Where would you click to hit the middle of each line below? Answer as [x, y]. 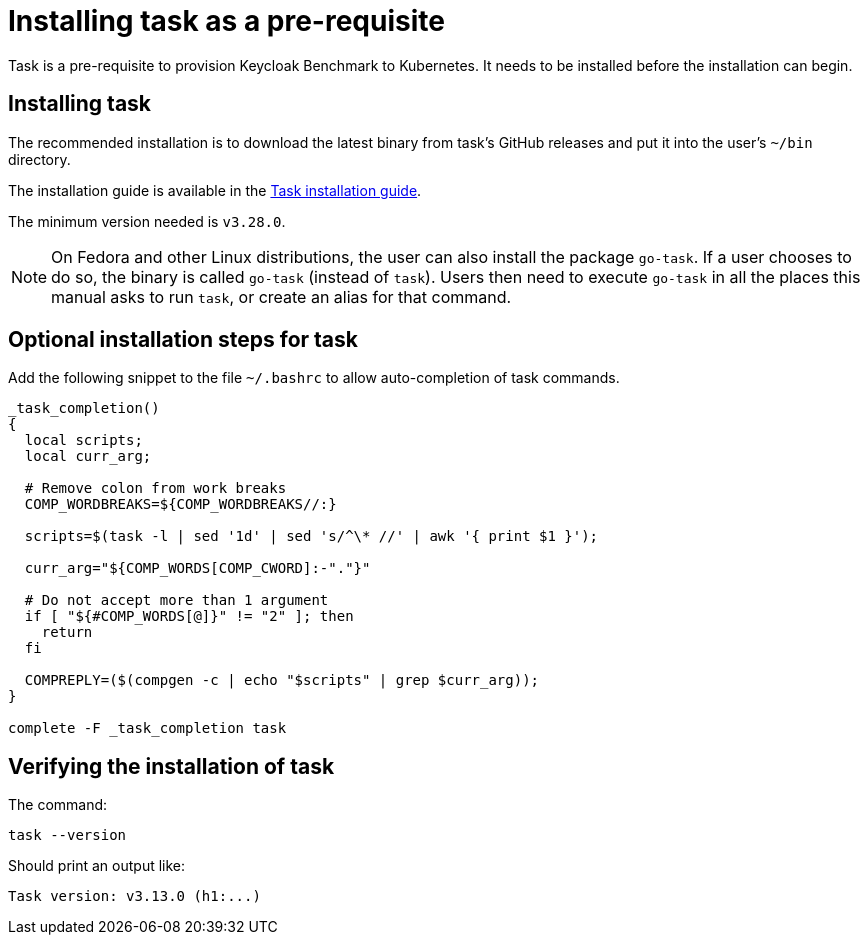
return [67, 632]
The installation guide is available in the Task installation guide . [215, 190]
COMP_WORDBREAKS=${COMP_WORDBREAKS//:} [180, 504]
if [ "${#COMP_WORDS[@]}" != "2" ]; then [189, 616]
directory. [39, 159]
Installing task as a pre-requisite [226, 21]
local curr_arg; [88, 456]
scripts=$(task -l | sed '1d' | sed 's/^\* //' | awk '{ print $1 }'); [311, 536]
